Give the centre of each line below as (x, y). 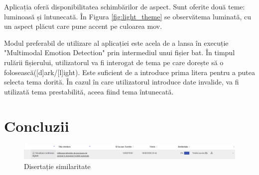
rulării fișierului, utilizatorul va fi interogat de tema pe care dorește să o (114, 62)
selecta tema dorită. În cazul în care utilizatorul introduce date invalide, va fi (122, 82)
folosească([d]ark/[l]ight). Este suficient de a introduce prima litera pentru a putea (129, 72)
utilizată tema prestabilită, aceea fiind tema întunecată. (89, 91)
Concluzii (37, 126)
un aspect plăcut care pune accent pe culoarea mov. (83, 26)
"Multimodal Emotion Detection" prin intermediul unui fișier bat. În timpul (120, 52)
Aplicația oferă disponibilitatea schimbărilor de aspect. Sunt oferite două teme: (125, 6)
